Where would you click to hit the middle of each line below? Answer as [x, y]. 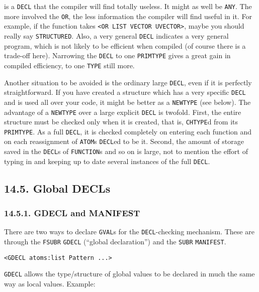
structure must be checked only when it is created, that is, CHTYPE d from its [121, 122]
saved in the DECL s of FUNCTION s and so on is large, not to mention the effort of [126, 151]
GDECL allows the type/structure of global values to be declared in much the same [129, 274]
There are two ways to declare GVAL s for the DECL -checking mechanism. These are [129, 232]
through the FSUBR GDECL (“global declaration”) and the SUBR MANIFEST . [115, 242]
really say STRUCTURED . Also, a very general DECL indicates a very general [116, 35]
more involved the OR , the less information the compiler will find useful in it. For [128, 16]
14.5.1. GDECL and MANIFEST [72, 213]
